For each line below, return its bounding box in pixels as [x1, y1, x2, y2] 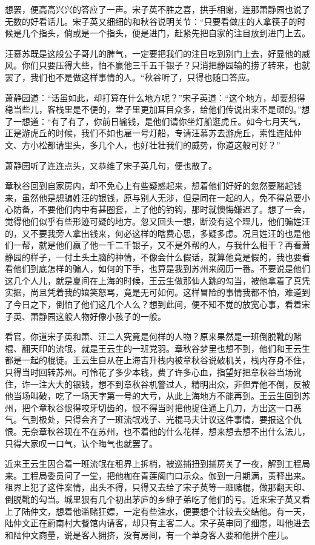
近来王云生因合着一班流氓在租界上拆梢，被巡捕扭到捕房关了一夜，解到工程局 [5, 457, 310, 470]
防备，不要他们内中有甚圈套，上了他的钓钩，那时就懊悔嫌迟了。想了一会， [13, 203, 310, 216]
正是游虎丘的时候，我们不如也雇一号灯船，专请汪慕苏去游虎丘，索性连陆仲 [5, 127, 302, 139]
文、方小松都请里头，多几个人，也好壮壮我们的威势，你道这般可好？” [5, 138, 280, 151]
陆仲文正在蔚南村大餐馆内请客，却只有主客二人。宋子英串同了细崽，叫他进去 [5, 517, 310, 529]
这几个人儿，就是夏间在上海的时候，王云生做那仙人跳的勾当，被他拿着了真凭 [5, 274, 310, 286]
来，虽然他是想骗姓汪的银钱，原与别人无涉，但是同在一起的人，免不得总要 [5, 191, 302, 203]
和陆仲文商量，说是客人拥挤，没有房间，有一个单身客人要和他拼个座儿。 [5, 528, 293, 541]
